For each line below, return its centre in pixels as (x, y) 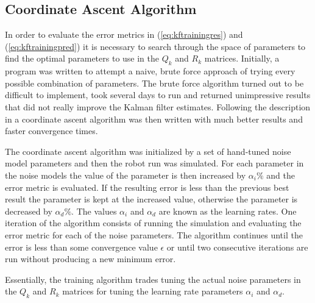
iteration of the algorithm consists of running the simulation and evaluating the (153, 223)
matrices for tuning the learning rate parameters (153, 291)
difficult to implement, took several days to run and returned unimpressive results (158, 95)
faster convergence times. (51, 131)
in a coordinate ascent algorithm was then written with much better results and (154, 119)
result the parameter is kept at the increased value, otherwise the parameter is (151, 199)
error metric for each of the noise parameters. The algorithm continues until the (154, 234)
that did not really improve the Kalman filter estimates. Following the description (158, 106)
